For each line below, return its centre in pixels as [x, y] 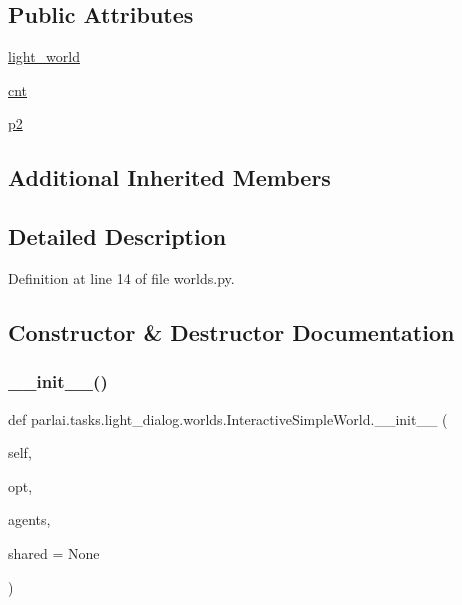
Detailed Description [117, 236]
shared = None [54, 552]
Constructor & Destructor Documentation [231, 331]
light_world [44, 56]
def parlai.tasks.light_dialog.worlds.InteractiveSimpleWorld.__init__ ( [228, 418]
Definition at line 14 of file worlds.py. [121, 277]
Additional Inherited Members [169, 177]
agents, [29, 519]
